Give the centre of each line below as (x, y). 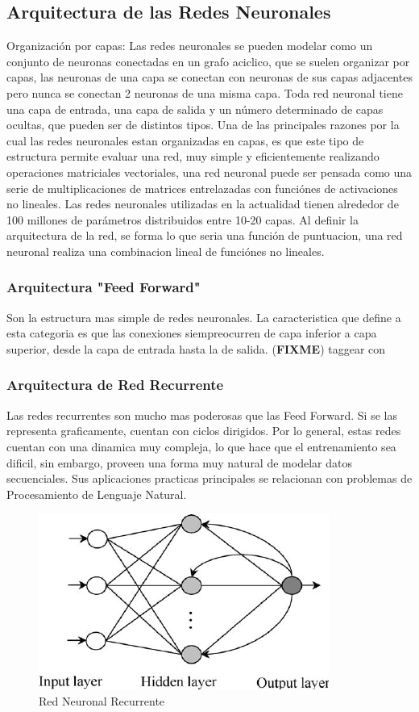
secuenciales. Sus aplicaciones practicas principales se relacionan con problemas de (209, 478)
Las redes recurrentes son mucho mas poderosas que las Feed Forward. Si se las (202, 415)
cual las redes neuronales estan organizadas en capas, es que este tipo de (185, 140)
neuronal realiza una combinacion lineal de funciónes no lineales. (166, 251)
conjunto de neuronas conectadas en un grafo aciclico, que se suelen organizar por (208, 61)
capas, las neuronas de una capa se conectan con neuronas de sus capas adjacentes (209, 77)
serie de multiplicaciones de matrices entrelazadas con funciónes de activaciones (202, 188)
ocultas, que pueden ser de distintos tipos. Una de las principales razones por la (203, 125)
